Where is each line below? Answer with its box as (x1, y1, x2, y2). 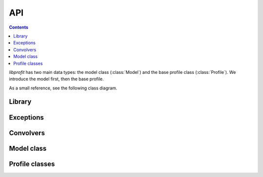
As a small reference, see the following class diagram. (9, 85, 117, 91)
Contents (9, 24, 29, 30)
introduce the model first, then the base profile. (9, 76, 104, 82)
